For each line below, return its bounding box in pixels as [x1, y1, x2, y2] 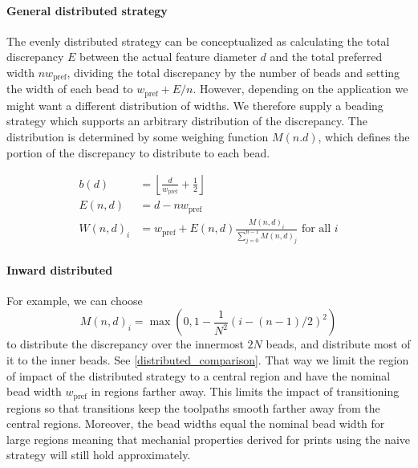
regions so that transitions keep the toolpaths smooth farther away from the [6, 399, 380, 416]
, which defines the [318, 128, 410, 145]
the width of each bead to [6, 80, 133, 97]
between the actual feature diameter [79, 48, 257, 65]
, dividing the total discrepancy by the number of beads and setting [67, 63, 400, 80]
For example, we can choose [6, 291, 143, 308]
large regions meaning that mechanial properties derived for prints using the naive [6, 430, 411, 447]
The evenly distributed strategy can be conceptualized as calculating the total [6, 32, 390, 49]
